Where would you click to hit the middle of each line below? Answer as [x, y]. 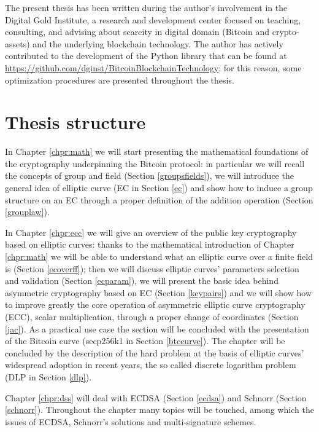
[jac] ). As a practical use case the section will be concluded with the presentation [157, 328]
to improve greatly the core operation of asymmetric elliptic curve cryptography [155, 304]
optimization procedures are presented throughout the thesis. [120, 80]
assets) [17, 43]
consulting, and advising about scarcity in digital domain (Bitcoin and [137, 32]
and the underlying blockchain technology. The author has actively [158, 43]
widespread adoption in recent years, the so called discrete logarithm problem [151, 365]
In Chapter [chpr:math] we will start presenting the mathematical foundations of [157, 151]
